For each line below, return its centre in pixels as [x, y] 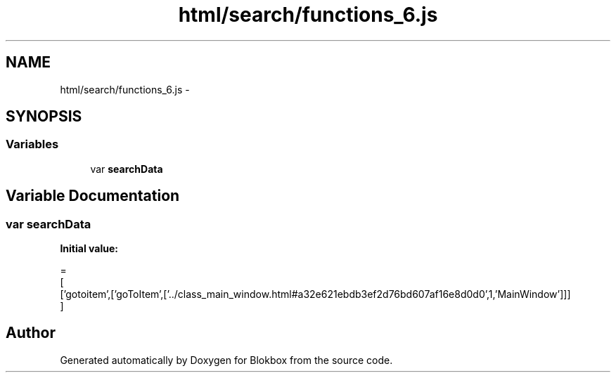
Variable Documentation [93, 196]
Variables [32, 144]
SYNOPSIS [44, 117]
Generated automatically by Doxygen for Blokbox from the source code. [226, 360]
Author [31, 333]
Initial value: [89, 249]
